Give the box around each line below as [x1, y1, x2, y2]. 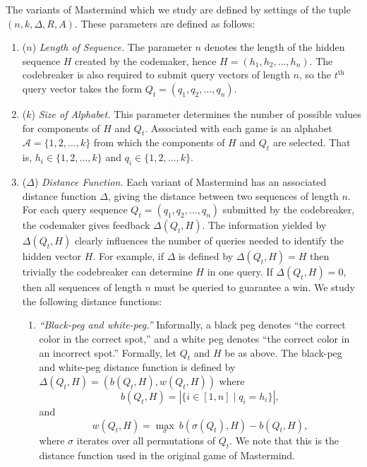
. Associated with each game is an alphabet [145, 120, 332, 135]
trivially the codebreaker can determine [22, 264, 193, 279]
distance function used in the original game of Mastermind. [39, 447, 295, 462]
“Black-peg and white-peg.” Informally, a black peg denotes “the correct [39, 317, 346, 332]
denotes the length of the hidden [204, 40, 345, 54]
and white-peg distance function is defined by [39, 360, 236, 374]
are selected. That [272, 135, 351, 150]
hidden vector [22, 249, 82, 264]
